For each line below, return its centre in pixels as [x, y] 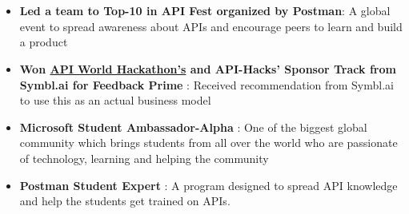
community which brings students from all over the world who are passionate [209, 143]
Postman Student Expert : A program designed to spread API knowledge [209, 185]
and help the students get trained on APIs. [125, 201]
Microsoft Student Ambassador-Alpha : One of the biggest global [193, 127]
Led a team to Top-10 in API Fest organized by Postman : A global [205, 11]
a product [44, 42]
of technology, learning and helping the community [144, 158]
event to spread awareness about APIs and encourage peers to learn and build [211, 26]
